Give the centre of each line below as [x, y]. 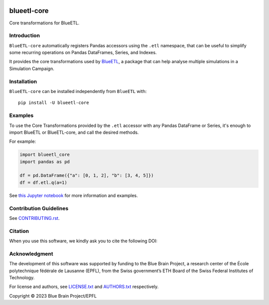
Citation [19, 231]
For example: [23, 141]
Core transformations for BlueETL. [44, 23]
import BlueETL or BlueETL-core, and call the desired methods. [74, 132]
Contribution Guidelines [39, 208]
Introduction [24, 36]
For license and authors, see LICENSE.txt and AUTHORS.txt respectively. [84, 287]
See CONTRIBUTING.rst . [34, 218]
